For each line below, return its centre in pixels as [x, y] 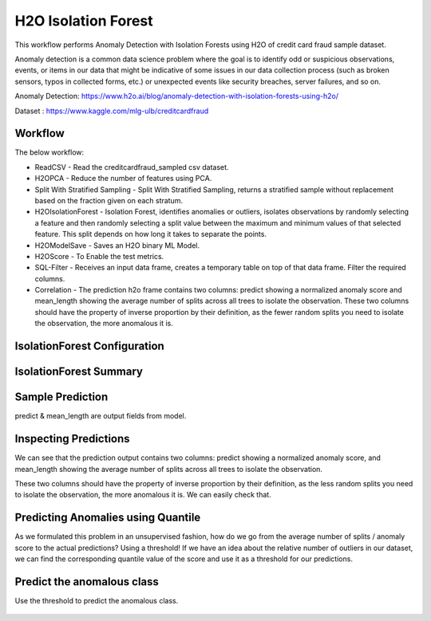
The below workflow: [49, 152]
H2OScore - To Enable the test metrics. [99, 256]
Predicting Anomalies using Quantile [108, 518]
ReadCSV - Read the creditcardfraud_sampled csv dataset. [132, 167]
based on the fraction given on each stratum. [109, 200]
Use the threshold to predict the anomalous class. [97, 600]
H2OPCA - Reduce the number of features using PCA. [123, 179]
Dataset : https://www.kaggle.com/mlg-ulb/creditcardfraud [112, 111]
